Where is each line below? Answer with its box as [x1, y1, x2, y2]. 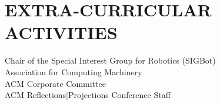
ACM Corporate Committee [5, 77, 106, 89]
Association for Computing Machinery [5, 65, 142, 78]
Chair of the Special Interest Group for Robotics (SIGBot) [5, 54, 216, 66]
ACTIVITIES [5, 20, 118, 44]
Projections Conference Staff [68, 89, 171, 101]
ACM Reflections [5, 89, 66, 101]
